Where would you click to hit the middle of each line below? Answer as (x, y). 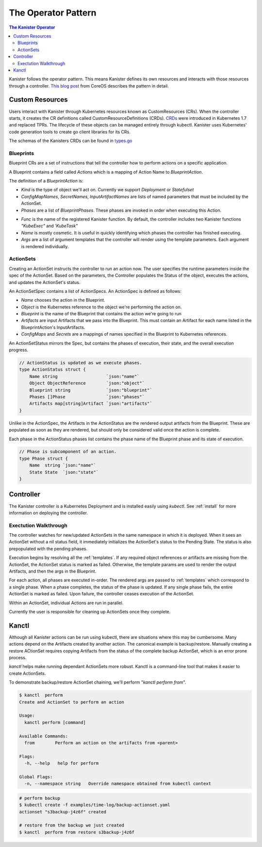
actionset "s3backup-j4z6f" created (63, 812)
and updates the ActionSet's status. (45, 282)
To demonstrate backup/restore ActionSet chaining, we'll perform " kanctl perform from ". (98, 682)
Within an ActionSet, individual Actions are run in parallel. (66, 603)
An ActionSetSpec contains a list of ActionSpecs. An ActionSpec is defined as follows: (95, 291)
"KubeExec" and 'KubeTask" (49, 226)
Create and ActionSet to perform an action (72, 702)
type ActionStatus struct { (52, 369)
